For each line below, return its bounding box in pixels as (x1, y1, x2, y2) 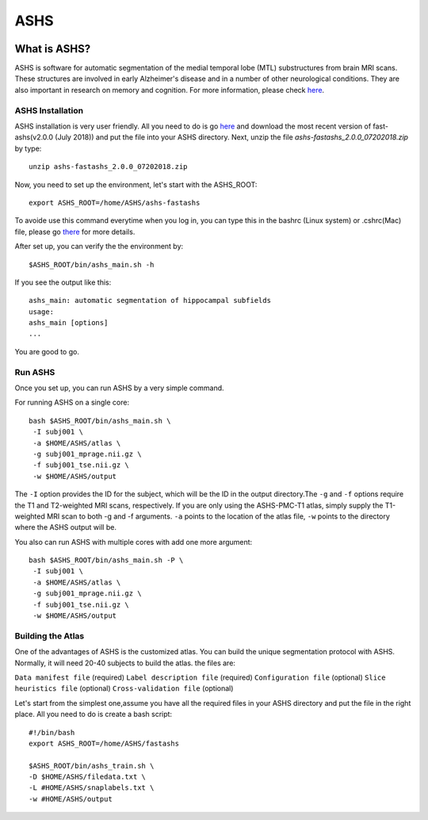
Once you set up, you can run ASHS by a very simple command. (14, 383, 225, 393)
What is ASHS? (14, 42, 91, 56)
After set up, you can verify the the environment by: (14, 242, 184, 251)
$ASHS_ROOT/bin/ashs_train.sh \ (29, 761, 155, 770)
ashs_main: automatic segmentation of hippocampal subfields (29, 296, 271, 305)
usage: (29, 307, 55, 316)
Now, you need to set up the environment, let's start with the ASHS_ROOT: (14, 179, 258, 190)
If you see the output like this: (14, 278, 112, 287)
